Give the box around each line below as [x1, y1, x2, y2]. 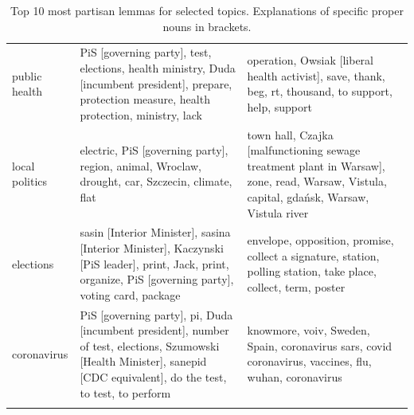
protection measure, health [80, 91, 210, 108]
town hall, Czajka [247, 126, 334, 143]
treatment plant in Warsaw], [247, 157, 385, 174]
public [12, 67, 42, 84]
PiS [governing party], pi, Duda [80, 306, 233, 323]
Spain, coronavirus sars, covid [247, 337, 393, 354]
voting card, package [80, 286, 181, 303]
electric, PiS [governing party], [80, 142, 228, 159]
